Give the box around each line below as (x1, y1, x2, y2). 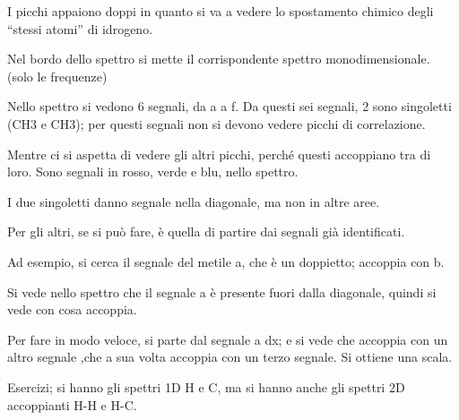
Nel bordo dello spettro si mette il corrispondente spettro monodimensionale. (7, 49, 430, 68)
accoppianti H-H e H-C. (7, 395, 137, 414)
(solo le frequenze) (7, 66, 108, 85)
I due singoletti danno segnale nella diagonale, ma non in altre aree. (7, 192, 380, 210)
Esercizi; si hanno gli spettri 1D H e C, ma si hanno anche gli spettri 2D (7, 377, 405, 396)
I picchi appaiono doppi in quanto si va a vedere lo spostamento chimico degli (7, 2, 434, 20)
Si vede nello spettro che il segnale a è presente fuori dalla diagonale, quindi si (7, 282, 437, 301)
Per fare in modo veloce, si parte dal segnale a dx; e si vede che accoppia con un (7, 330, 448, 348)
